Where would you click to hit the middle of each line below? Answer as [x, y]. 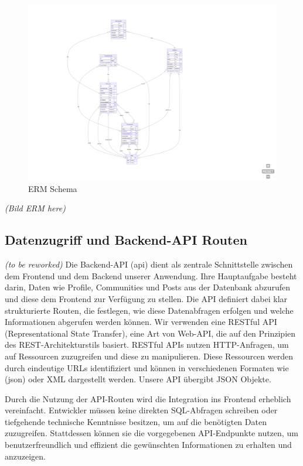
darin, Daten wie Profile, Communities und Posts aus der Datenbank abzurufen [148, 287]
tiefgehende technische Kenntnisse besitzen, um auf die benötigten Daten [136, 421]
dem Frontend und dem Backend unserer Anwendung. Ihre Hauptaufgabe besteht [151, 275]
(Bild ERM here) [35, 208]
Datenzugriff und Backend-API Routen [126, 240]
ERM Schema [53, 188]
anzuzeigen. [25, 456]
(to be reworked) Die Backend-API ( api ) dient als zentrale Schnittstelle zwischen [149, 264]
